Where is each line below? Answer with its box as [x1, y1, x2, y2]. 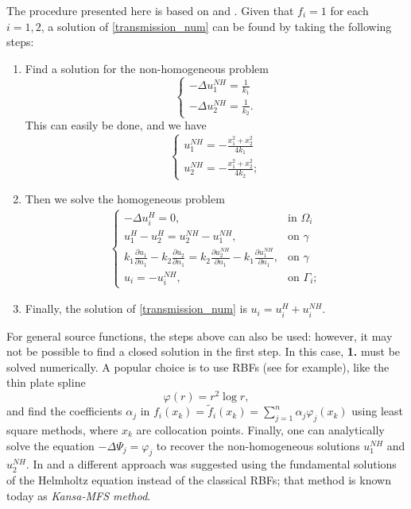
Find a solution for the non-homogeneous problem [25, 60, 269, 76]
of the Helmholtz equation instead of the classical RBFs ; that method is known [6, 471, 391, 488]
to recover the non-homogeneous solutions [156, 437, 360, 453]
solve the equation [6, 437, 95, 453]
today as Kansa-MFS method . [6, 487, 151, 503]
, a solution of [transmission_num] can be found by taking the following [41, 17, 392, 34]
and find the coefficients [6, 403, 122, 419]
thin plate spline [6, 374, 86, 391]
